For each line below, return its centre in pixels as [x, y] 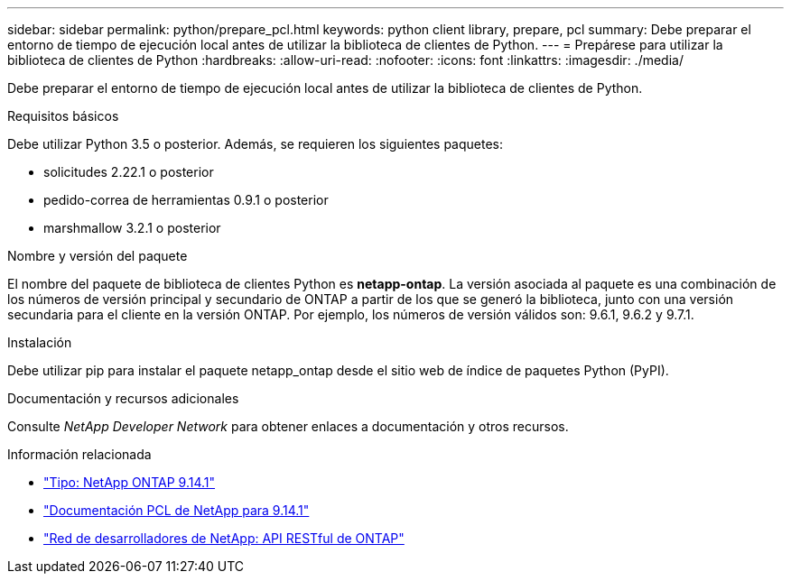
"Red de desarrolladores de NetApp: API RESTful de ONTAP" [224, 538]
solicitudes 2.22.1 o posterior [129, 172]
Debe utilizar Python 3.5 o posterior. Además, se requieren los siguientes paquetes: [256, 144]
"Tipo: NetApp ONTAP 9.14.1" [130, 482]
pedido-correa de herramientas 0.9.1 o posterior [186, 200]
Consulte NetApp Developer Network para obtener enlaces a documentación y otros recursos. [288, 426]
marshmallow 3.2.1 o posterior [132, 228]
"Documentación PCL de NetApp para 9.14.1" [177, 510]
